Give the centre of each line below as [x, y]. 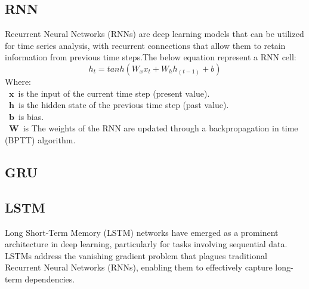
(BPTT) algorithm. [40, 139]
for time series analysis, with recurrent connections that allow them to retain [145, 45]
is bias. [31, 116]
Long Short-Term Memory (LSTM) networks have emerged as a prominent [142, 232]
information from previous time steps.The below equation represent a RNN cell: [151, 57]
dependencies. [50, 279]
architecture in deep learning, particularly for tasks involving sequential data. [146, 244]
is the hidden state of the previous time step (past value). [123, 105]
